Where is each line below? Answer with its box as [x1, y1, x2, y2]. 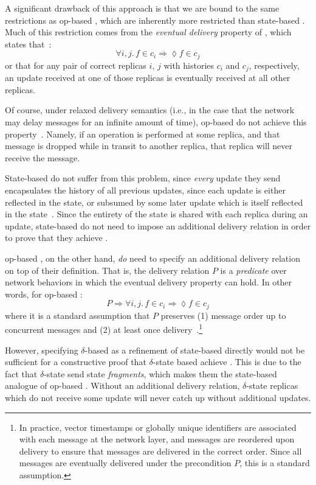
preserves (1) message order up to [160, 309, 286, 321]
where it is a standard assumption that [5, 309, 150, 321]
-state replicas [246, 379, 298, 392]
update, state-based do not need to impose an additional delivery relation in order [5, 219, 311, 232]
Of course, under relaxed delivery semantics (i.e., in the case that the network [5, 103, 295, 116]
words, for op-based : [5, 287, 83, 300]
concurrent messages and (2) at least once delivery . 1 [5, 321, 203, 336]
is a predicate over [220, 263, 287, 276]
